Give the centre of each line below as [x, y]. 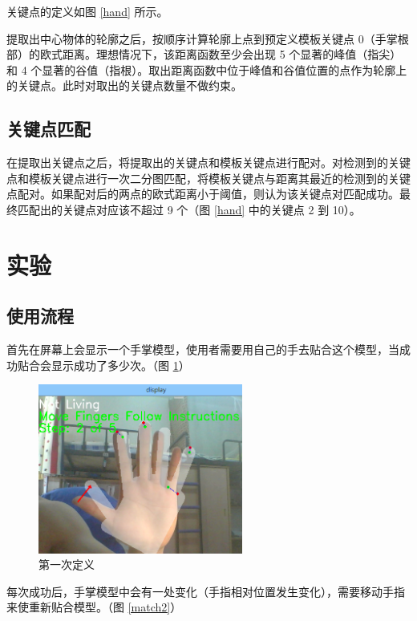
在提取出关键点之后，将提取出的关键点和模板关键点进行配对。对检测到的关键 [208, 162]
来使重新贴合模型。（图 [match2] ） [94, 607]
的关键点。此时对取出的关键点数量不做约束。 [124, 85]
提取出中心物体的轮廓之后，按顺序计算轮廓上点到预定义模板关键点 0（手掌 [202, 38]
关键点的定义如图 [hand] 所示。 [87, 11]
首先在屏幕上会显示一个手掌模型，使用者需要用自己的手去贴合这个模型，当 [203, 349]
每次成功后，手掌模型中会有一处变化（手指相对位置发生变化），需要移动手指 [206, 591]
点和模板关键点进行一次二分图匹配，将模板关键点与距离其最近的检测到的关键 [208, 178]
